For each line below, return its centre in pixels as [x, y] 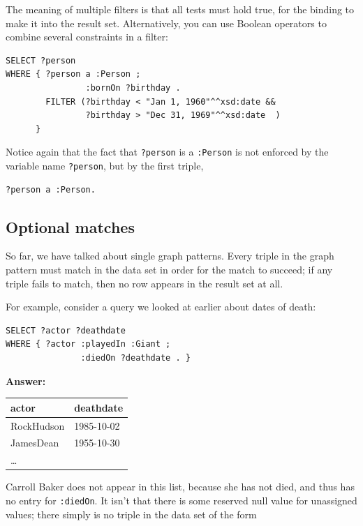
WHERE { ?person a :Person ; [73, 74]
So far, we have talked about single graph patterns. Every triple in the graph [170, 256]
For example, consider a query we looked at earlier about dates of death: [161, 307]
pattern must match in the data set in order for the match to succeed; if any [169, 270]
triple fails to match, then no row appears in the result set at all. [145, 283]
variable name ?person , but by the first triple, [105, 165]
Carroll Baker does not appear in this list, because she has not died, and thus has [180, 487]
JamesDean [35, 443]
